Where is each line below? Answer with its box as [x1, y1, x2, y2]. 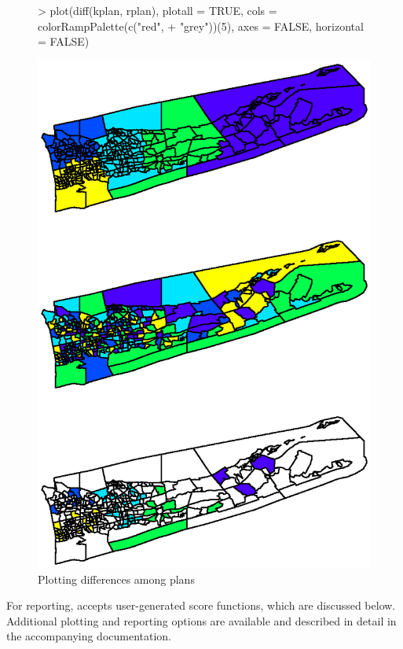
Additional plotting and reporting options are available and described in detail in [6, 612, 397, 629]
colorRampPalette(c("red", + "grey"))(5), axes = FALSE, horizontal [38, 17, 364, 34]
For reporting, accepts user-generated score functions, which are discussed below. [6, 597, 396, 614]
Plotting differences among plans [38, 570, 195, 587]
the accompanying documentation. [6, 628, 172, 644]
